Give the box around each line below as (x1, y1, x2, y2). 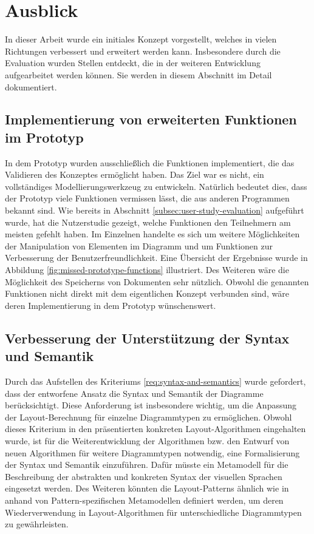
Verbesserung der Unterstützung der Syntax (5, 328, 290, 347)
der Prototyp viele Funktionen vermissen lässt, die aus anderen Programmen (5, 192, 290, 204)
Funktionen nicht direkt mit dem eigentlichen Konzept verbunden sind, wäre (5, 287, 289, 300)
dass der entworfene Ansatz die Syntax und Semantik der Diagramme (5, 387, 264, 399)
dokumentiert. (5, 80, 57, 93)
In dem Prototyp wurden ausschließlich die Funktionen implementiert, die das (5, 156, 295, 169)
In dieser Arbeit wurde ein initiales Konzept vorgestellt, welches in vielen (5, 33, 277, 46)
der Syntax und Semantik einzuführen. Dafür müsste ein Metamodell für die (5, 458, 288, 471)
